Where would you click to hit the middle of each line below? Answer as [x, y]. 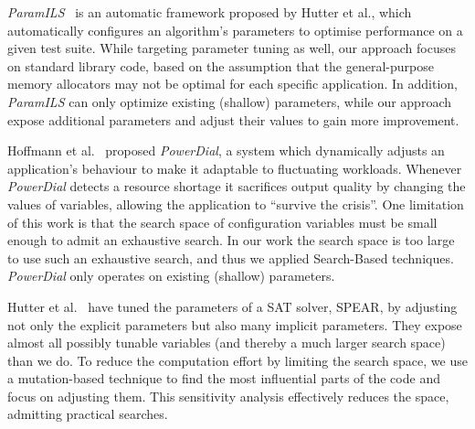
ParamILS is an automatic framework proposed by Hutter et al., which [210, 12]
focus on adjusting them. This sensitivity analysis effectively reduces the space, [228, 396]
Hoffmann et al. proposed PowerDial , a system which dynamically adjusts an [226, 150]
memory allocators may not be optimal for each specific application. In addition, [233, 84]
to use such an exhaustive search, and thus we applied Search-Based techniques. [231, 257]
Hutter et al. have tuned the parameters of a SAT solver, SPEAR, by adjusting [232, 306]
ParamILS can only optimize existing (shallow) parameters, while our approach [229, 101]
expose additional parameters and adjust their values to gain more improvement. [233, 119]
